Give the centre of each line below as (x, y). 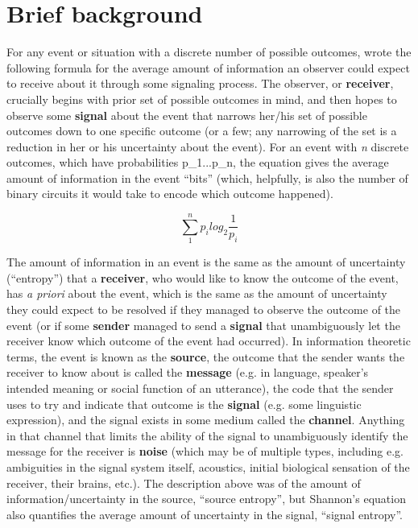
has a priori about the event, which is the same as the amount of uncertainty (197, 293)
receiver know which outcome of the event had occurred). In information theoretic (209, 341)
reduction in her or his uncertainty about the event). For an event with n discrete (208, 146)
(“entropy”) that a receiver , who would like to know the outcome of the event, (203, 277)
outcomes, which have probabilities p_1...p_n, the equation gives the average (198, 162)
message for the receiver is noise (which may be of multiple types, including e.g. (205, 451)
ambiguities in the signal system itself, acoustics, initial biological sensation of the (208, 466)
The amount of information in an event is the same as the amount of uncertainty (206, 262)
